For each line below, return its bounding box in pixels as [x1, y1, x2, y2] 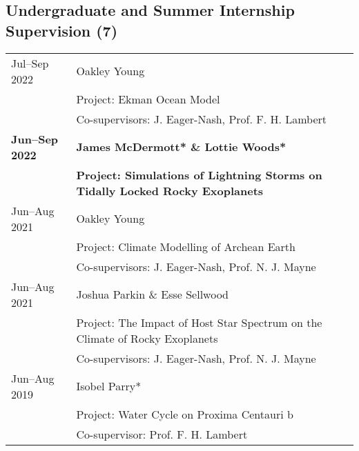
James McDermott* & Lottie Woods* [76, 139, 287, 155]
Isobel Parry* [76, 378, 142, 394]
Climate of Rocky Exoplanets [76, 330, 218, 346]
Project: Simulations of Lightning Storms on [76, 166, 322, 183]
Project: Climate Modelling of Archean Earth [76, 238, 295, 254]
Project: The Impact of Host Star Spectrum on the [76, 314, 322, 330]
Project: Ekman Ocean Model [76, 90, 220, 107]
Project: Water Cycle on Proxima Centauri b [76, 405, 293, 422]
